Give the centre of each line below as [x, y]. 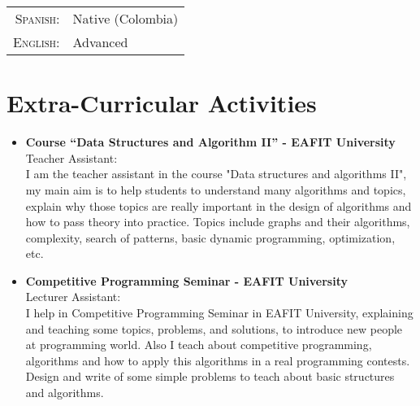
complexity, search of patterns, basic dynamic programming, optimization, [210, 237]
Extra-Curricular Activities [162, 103]
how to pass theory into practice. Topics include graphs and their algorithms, [218, 222]
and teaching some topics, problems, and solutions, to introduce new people [214, 328]
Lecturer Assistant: [73, 297]
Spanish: [37, 18]
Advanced [100, 42]
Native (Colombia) [126, 18]
